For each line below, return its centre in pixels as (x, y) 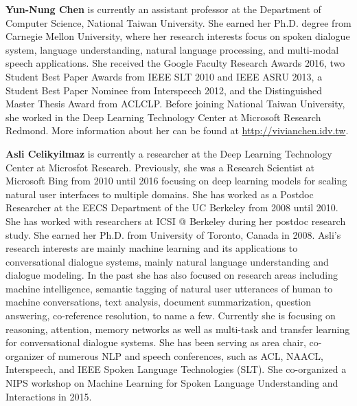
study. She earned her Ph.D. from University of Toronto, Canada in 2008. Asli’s (173, 234)
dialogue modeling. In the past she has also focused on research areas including (172, 275)
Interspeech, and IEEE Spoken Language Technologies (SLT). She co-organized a (176, 369)
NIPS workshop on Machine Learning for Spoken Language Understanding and (172, 383)
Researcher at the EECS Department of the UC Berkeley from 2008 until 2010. (172, 207)
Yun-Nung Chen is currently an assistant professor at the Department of (163, 9)
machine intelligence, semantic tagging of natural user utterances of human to (169, 288)
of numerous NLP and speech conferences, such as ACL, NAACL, (185, 355)
